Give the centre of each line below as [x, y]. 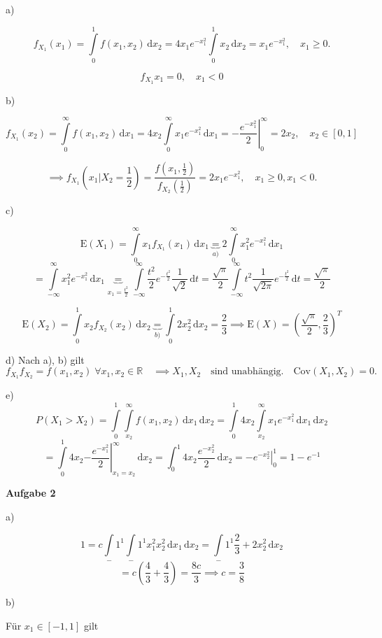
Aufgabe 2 [31, 493]
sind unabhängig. [247, 372]
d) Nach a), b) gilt [45, 359]
